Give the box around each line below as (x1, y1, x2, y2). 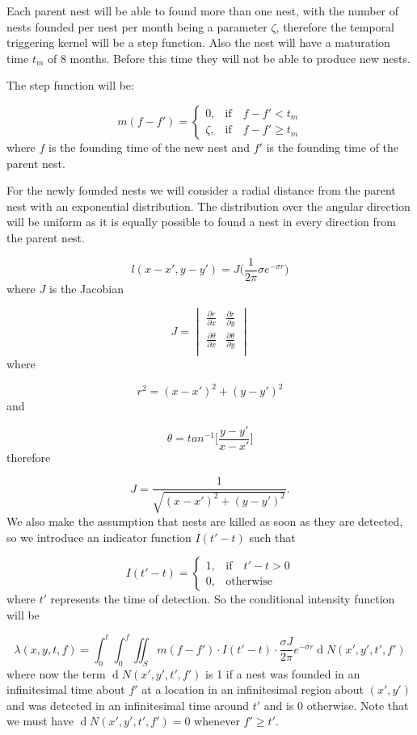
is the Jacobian (48, 279, 124, 296)
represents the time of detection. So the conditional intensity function (50, 590, 395, 607)
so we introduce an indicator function (6, 528, 192, 545)
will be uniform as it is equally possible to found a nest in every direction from (6, 213, 397, 230)
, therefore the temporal (276, 18, 394, 35)
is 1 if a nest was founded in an (205, 665, 360, 682)
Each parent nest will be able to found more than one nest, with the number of (6, 2, 399, 19)
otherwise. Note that (306, 696, 409, 713)
